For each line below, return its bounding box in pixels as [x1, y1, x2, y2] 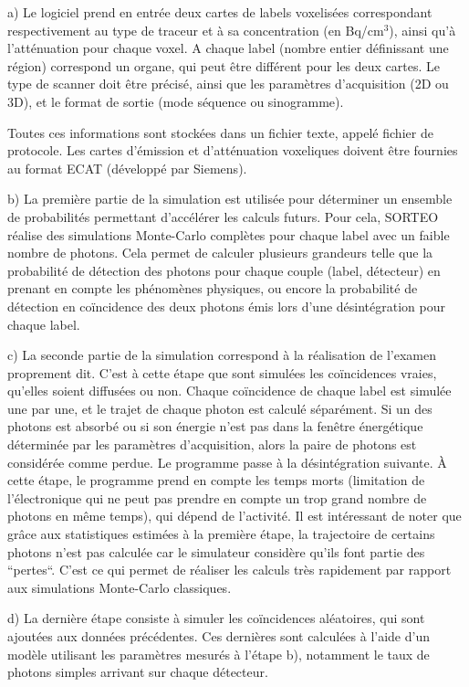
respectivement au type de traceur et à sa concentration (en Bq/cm [7, 20, 384, 39]
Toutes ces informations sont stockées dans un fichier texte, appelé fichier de [7, 122, 433, 142]
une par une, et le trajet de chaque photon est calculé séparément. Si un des [7, 398, 433, 417]
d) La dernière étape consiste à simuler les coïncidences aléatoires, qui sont [7, 608, 425, 628]
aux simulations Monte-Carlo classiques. [7, 577, 232, 597]
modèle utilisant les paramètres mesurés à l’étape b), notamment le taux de [7, 644, 430, 663]
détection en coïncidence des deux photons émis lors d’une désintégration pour [7, 296, 446, 315]
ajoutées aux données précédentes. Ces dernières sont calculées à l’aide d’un [7, 627, 430, 645]
